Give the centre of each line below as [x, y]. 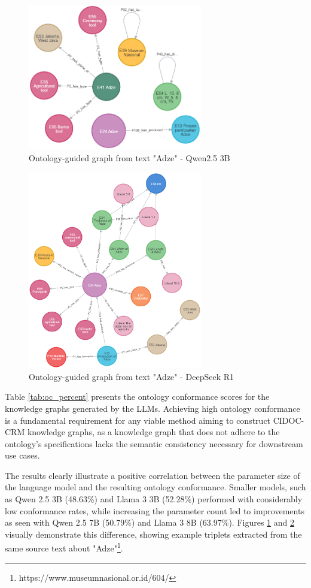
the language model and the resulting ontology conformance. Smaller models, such [155, 487]
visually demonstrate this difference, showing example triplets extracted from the [153, 534]
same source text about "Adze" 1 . [64, 547]
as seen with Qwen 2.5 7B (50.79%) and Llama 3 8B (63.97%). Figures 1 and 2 [150, 522]
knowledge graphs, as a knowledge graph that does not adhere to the [153, 432]
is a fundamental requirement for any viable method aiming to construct [138, 420]
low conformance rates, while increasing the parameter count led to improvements [155, 510]
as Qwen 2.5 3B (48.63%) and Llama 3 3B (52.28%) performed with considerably [154, 499]
